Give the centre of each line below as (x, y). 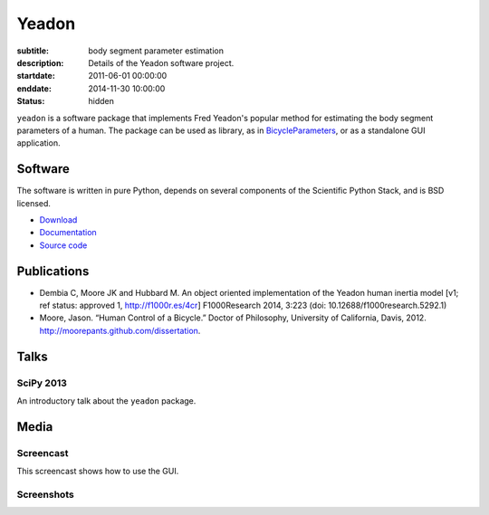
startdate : (36, 76)
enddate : (34, 88)
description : (40, 62)
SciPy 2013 (42, 383)
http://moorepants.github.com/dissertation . (120, 330)
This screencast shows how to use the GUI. (98, 472)
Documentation (68, 233)
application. (38, 143)
